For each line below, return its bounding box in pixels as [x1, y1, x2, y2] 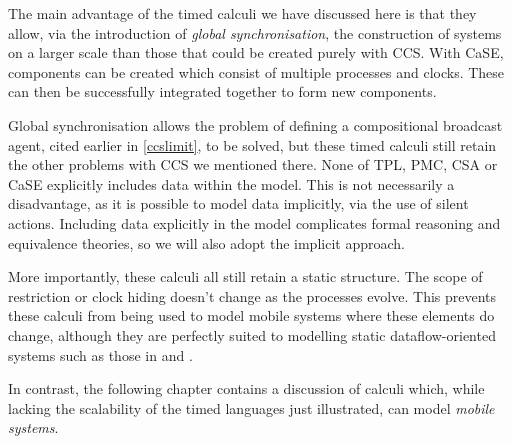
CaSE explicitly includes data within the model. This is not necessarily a [8, 173, 455, 194]
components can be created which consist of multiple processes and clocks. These [8, 61, 505, 82]
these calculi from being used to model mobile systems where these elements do [8, 305, 495, 326]
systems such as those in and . [8, 344, 193, 365]
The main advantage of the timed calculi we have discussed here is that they [8, 3, 477, 23]
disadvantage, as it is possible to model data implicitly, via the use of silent [8, 193, 469, 214]
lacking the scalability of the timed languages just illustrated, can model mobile [8, 397, 495, 418]
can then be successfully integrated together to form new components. [8, 81, 437, 102]
